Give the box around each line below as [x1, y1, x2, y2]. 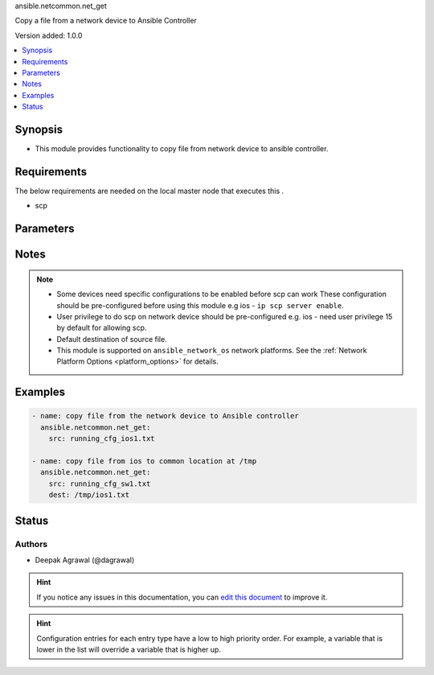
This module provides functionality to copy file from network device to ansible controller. [35, 144, 329, 154]
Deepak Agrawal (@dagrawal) [35, 555, 135, 565]
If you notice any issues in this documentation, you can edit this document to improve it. [36, 592, 328, 602]
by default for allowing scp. [56, 323, 147, 333]
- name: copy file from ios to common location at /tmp [31, 457, 257, 466]
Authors [14, 538, 48, 549]
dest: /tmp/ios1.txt [48, 491, 130, 500]
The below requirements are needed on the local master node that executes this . [14, 186, 285, 196]
